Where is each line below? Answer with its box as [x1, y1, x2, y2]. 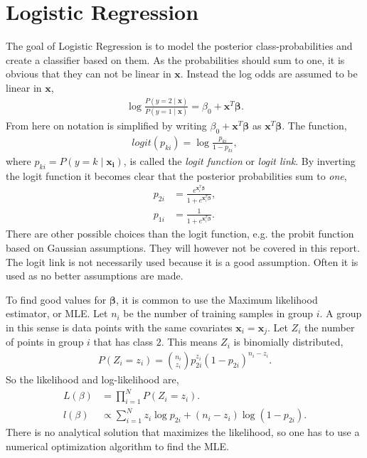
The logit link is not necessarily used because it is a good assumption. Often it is [6, 254, 358, 269]
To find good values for [6, 292, 107, 307]
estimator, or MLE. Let [6, 306, 108, 321]
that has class [93, 334, 154, 349]
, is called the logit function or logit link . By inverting [123, 153, 356, 168]
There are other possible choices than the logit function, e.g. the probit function [6, 226, 354, 241]
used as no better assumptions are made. [6, 268, 183, 283]
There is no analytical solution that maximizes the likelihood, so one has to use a [6, 425, 360, 440]
